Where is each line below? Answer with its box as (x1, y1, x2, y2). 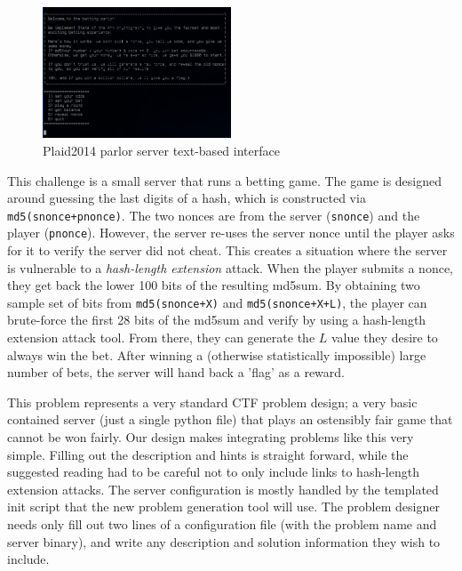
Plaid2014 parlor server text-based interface (43, 141, 280, 159)
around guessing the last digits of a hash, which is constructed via (7, 189, 366, 207)
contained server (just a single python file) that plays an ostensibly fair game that (7, 410, 453, 429)
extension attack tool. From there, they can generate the (7, 328, 315, 347)
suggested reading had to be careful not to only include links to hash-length (7, 462, 419, 481)
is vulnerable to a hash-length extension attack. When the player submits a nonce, (7, 258, 453, 277)
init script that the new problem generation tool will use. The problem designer (7, 497, 440, 516)
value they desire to (331, 328, 438, 347)
